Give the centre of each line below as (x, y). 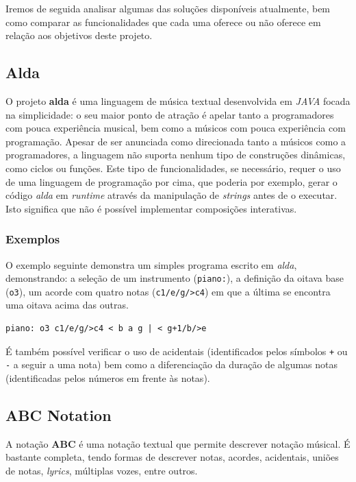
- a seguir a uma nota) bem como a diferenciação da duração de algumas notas (172, 364)
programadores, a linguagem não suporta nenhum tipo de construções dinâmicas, (176, 155)
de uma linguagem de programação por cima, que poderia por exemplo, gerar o (171, 181)
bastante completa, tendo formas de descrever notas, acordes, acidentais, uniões (172, 457)
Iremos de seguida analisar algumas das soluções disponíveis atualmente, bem (168, 8)
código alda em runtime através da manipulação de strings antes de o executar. (171, 195)
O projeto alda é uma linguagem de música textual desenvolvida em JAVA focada (178, 100)
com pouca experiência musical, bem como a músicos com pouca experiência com (176, 128)
